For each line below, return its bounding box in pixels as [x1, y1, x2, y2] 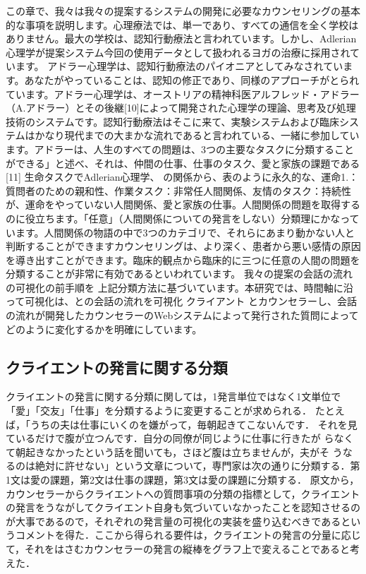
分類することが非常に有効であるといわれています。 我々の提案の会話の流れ [6, 266, 353, 281]
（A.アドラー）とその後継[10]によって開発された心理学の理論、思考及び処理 [6, 100, 356, 115]
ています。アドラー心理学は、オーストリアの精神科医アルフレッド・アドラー [6, 86, 360, 101]
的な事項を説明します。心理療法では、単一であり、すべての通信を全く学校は [6, 17, 359, 32]
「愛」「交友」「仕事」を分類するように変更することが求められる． [6, 403, 312, 418]
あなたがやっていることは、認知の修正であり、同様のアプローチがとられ [24, 72, 360, 87]
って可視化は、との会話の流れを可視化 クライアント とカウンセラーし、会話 [6, 294, 357, 309]
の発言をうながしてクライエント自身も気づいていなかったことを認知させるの [6, 500, 361, 515]
